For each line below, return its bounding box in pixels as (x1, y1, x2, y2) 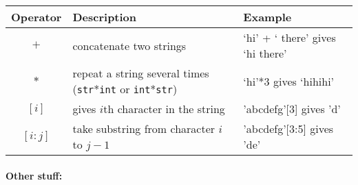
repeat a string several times (72, 65, 209, 81)
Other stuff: (6, 168, 63, 182)
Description (72, 9, 137, 25)
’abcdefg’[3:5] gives (243, 121, 334, 136)
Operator (11, 9, 62, 25)
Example (243, 9, 292, 25)
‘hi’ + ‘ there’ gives (243, 29, 336, 45)
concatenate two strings (72, 37, 187, 53)
